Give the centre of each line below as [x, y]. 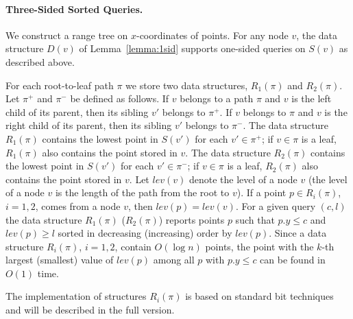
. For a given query [276, 205]
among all [174, 260]
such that [255, 219]
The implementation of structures [76, 296]
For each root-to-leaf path [60, 85]
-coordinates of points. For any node [212, 35]
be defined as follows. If [120, 98]
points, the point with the [259, 246]
